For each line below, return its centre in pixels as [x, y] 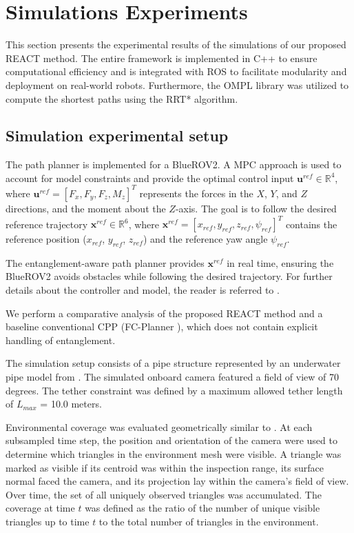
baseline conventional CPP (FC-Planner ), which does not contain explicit [162, 326]
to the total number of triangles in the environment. [209, 521]
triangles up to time [48, 521]
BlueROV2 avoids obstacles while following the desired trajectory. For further [169, 276]
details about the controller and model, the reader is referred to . [143, 290]
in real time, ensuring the [280, 262]
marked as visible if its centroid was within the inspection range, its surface [165, 467]
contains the [311, 224]
